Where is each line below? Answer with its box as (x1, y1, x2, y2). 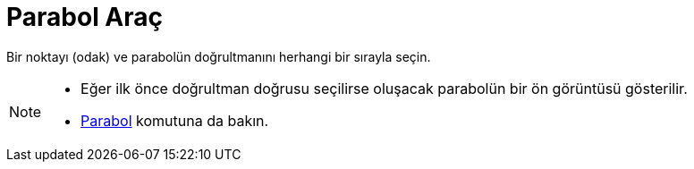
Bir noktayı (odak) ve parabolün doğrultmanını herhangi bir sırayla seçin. (6, 48, 431, 64)
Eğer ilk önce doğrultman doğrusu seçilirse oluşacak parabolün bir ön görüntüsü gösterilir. (80, 79, 688, 97)
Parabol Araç (6, 2, 164, 32)
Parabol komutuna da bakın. (80, 111, 269, 130)
